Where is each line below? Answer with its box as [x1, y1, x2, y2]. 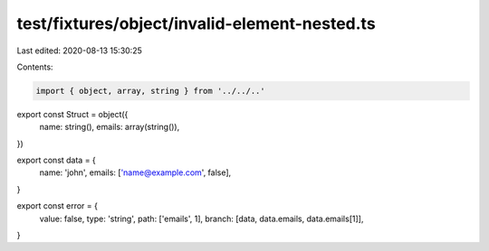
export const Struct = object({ [16, 108, 129, 119]
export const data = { [16, 154, 97, 166]
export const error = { [16, 200, 99, 211]
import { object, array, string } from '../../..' [35, 86, 266, 96]
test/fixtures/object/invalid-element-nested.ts [16, 14, 376, 33]
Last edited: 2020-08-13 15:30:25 [16, 45, 142, 56]
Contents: [16, 61, 53, 72]
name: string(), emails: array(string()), [39, 122, 180, 133]
